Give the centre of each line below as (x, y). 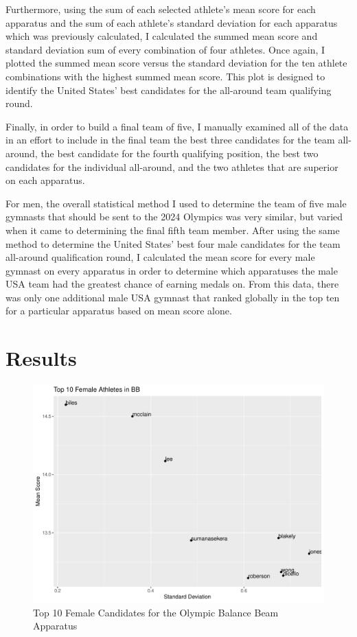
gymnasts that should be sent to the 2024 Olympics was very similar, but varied (174, 217)
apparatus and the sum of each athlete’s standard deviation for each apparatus (172, 22)
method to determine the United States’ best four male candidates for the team (173, 243)
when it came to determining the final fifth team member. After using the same (173, 230)
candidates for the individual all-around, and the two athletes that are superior (172, 166)
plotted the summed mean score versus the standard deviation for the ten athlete (176, 63)
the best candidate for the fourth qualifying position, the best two (180, 153)
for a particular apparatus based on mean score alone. (119, 311)
